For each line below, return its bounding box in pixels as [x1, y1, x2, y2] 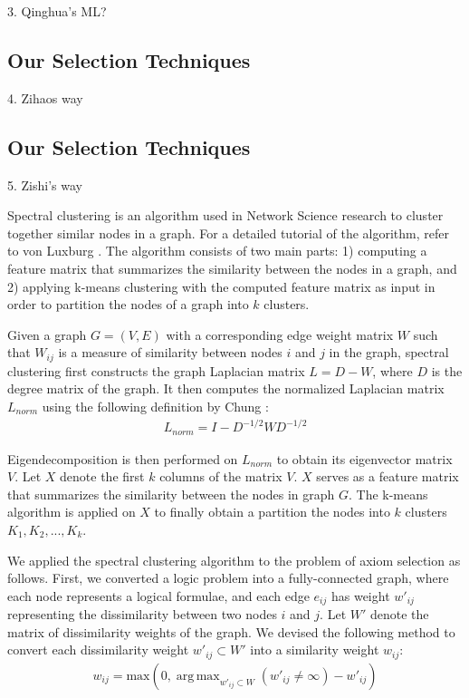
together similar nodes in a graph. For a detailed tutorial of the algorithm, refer [7, 223, 449, 242]
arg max [176, 669, 220, 683]
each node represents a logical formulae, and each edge [7, 586, 310, 605]
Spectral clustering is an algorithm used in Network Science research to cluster [7, 206, 444, 225]
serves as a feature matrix [316, 467, 459, 486]
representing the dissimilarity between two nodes [7, 605, 277, 624]
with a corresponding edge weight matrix [166, 325, 394, 344]
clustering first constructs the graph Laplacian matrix [7, 361, 305, 380]
